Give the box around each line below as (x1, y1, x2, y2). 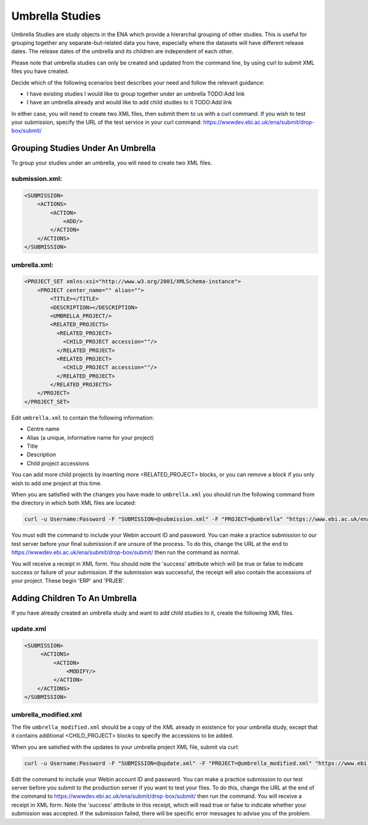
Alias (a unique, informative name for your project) (26, 434, 155, 441)
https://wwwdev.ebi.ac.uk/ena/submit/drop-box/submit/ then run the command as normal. (11, 549, 240, 556)
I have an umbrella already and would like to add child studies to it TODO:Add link (26, 99, 232, 106)
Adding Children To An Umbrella (11, 593, 137, 604)
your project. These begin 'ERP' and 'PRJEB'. (11, 577, 125, 585)
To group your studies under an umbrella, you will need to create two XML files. (11, 159, 213, 167)
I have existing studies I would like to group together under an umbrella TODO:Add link (26, 90, 245, 98)
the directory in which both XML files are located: (11, 499, 136, 507)
